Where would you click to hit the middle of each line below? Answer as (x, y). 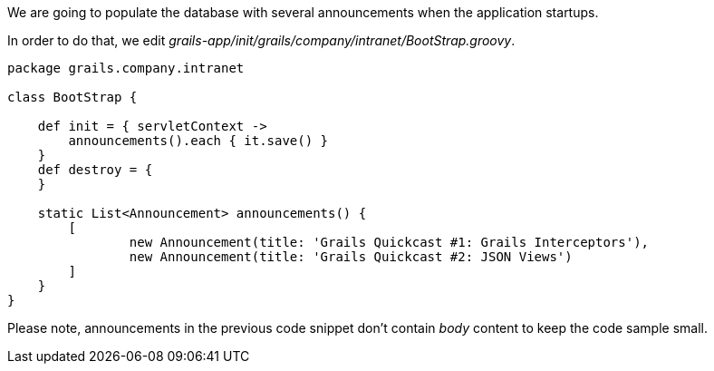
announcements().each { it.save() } (198, 141)
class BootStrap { (72, 97)
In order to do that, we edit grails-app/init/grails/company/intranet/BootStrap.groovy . (261, 40)
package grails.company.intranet (126, 68)
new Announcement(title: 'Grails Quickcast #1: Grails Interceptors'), (389, 242)
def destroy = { (95, 170)
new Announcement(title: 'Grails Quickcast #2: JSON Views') (351, 257)
